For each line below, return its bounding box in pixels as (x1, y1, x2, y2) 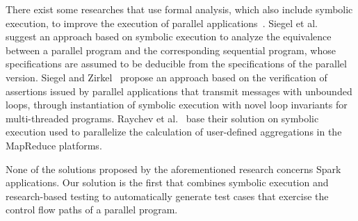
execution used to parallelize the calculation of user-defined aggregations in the (6, 124, 342, 139)
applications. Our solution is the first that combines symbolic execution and (6, 175, 329, 190)
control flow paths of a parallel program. (6, 202, 178, 217)
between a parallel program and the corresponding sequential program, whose (6, 42, 336, 57)
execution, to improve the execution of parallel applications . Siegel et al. (6, 15, 318, 30)
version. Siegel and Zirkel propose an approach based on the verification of (6, 69, 327, 84)
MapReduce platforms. (6, 138, 102, 152)
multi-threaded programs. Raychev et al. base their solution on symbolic (6, 110, 319, 125)
